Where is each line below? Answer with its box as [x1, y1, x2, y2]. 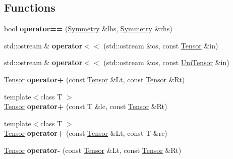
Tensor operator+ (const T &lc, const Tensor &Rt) [4, 101, 167, 112]
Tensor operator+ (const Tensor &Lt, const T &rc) [4, 128, 167, 138]
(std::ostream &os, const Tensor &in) [103, 40, 218, 50]
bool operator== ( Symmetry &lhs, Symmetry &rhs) [4, 23, 172, 34]
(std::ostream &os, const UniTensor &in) [103, 57, 229, 68]
